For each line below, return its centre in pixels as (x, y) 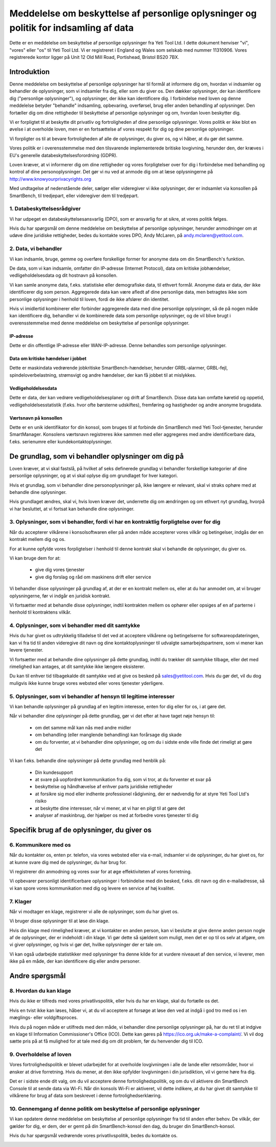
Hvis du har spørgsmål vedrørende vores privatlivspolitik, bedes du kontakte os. (94, 1135)
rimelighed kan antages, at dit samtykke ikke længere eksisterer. (77, 667)
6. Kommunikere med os (40, 845)
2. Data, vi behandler (36, 249)
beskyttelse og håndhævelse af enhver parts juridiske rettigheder (104, 787)
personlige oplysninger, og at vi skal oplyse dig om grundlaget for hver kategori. (94, 475)
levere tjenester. (26, 650)
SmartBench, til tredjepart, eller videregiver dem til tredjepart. (74, 196)
